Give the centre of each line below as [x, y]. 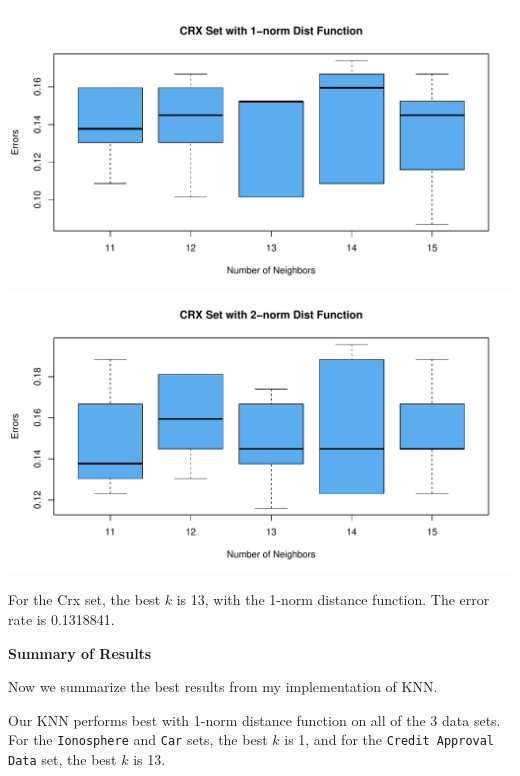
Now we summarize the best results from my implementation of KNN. [223, 686]
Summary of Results [80, 652]
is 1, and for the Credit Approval [389, 739]
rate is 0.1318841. [61, 618]
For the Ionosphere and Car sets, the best [138, 739]
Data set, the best [62, 758]
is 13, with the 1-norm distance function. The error [333, 599]
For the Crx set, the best [84, 599]
